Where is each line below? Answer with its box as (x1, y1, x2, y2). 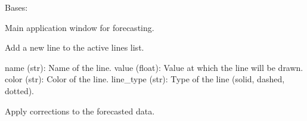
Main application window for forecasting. (5, 21, 154, 33)
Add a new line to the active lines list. (5, 41, 144, 54)
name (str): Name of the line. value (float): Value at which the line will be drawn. (5, 61, 303, 73)
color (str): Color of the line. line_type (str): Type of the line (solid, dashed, (5, 73, 285, 85)
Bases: (5, 1, 28, 13)
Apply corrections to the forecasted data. (5, 104, 155, 117)
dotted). (5, 84, 35, 97)
